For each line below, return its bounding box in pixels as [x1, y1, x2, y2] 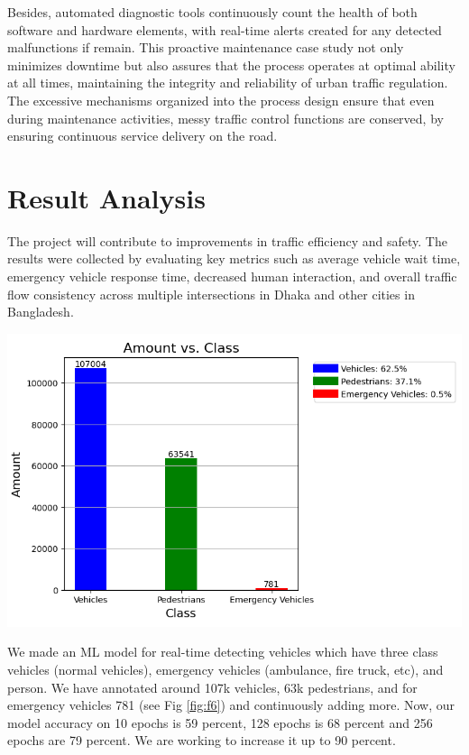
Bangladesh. [7, 302, 74, 321]
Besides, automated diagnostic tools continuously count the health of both [7, 3, 418, 21]
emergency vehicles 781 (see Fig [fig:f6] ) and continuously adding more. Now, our [7, 695, 455, 714]
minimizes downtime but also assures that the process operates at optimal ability [7, 55, 455, 74]
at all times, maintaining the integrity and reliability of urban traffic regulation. [7, 73, 448, 92]
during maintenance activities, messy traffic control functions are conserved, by [7, 108, 444, 127]
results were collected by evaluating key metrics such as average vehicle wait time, [7, 249, 461, 268]
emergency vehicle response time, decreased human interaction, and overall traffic [7, 267, 457, 286]
